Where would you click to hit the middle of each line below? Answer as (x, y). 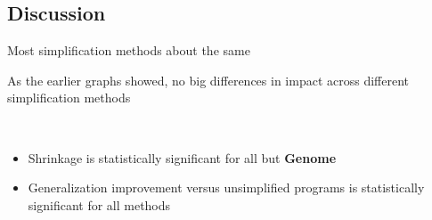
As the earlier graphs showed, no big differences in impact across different (208, 80)
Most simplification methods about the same (129, 50)
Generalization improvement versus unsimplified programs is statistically (226, 187)
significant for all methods (99, 204)
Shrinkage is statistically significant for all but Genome (182, 157)
